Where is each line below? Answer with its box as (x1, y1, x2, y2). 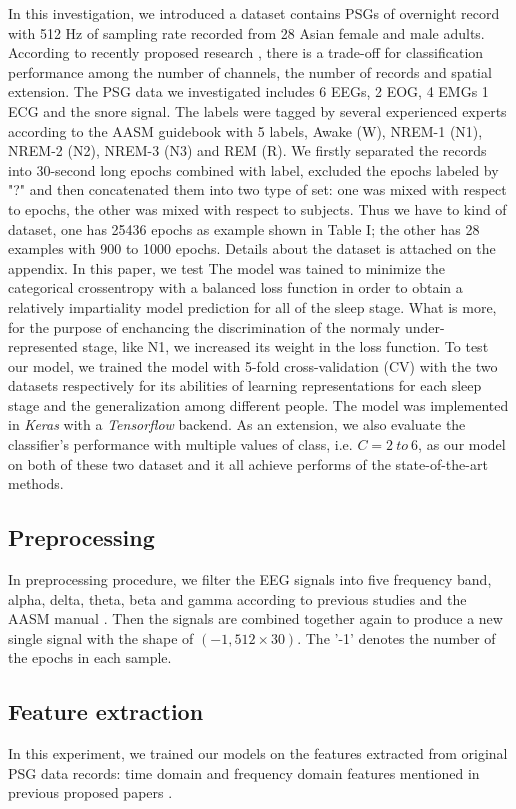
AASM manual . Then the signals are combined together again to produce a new (8, 608, 503, 629)
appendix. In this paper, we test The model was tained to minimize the (8, 257, 445, 278)
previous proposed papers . (8, 782, 173, 803)
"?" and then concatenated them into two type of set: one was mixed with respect (8, 179, 507, 200)
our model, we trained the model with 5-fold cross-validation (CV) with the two (8, 355, 498, 376)
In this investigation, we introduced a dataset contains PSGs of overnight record (8, 3, 500, 23)
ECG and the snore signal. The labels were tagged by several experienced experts (8, 100, 507, 121)
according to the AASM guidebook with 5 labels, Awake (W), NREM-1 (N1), (8, 120, 483, 141)
